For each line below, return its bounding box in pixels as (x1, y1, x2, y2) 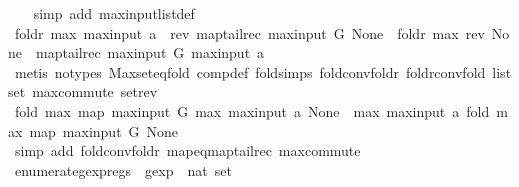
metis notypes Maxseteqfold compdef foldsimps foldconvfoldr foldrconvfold (14, 61, 486, 82)
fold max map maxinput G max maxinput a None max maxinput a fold (14, 100, 490, 121)
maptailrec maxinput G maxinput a (35, 42, 265, 63)
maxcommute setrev (32, 81, 158, 102)
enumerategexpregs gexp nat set (14, 159, 232, 180)
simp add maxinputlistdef (33, 3, 195, 23)
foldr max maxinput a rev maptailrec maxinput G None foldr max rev (14, 22, 485, 43)
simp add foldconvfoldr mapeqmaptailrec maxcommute (14, 140, 361, 161)
